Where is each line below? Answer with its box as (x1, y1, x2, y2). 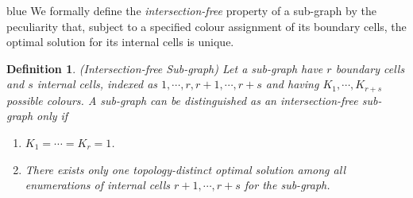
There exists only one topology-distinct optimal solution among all (25, 161, 345, 177)
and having (265, 76, 319, 92)
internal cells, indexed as (37, 76, 158, 92)
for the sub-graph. (244, 177, 330, 193)
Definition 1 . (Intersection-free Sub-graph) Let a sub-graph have (6, 60, 323, 76)
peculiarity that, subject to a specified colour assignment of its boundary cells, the (6, 17, 407, 34)
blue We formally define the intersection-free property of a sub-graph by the (6, 2, 376, 18)
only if (37, 107, 68, 124)
